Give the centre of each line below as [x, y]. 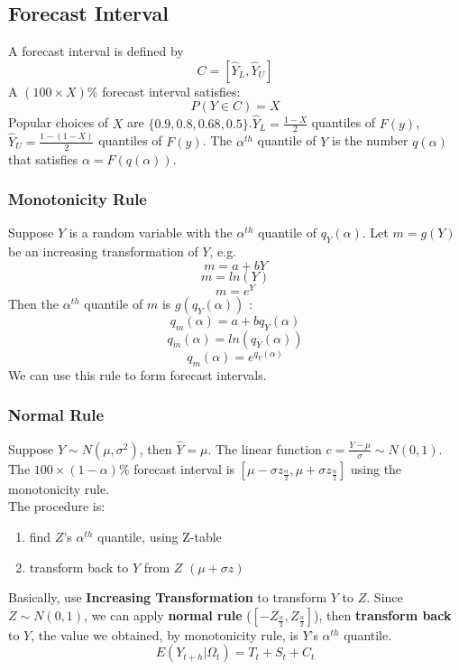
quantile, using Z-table [160, 537]
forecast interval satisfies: [171, 91]
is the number [370, 140]
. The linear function [265, 448]
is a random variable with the [151, 233]
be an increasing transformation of [103, 251]
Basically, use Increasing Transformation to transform [168, 597]
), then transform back [383, 614]
